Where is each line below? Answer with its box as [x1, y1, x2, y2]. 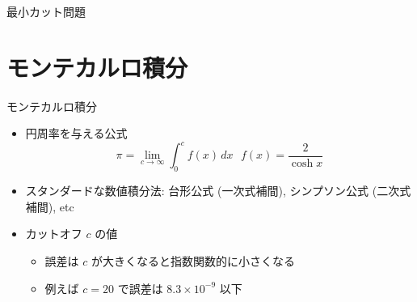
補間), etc [25, 198, 74, 215]
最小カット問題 [6, 3, 86, 19]
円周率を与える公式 [25, 125, 128, 142]
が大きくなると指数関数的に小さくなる [91, 252, 295, 269]
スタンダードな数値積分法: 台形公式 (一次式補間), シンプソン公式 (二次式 [25, 182, 411, 199]
